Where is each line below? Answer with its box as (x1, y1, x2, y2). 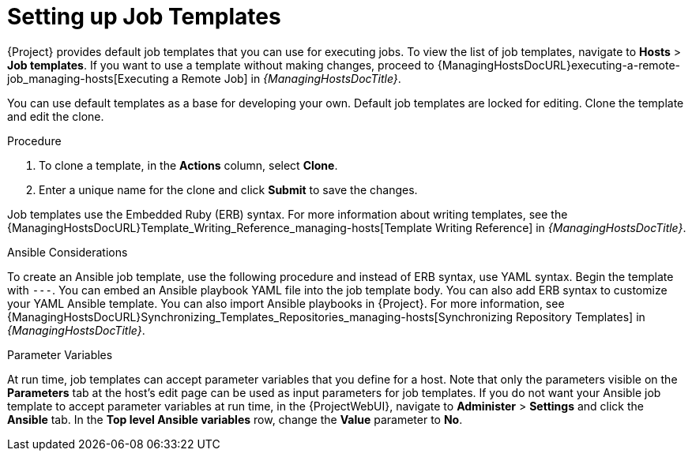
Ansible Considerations (7, 245, 128, 259)
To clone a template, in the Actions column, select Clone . (39, 158, 338, 172)
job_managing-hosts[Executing (7, 71, 169, 85)
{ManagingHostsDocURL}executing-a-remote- (437, 58, 681, 72)
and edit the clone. (7, 109, 104, 123)
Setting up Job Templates (7, 3, 281, 30)
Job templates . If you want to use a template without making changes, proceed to (7, 58, 434, 72)
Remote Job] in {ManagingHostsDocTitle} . (181, 71, 401, 85)
